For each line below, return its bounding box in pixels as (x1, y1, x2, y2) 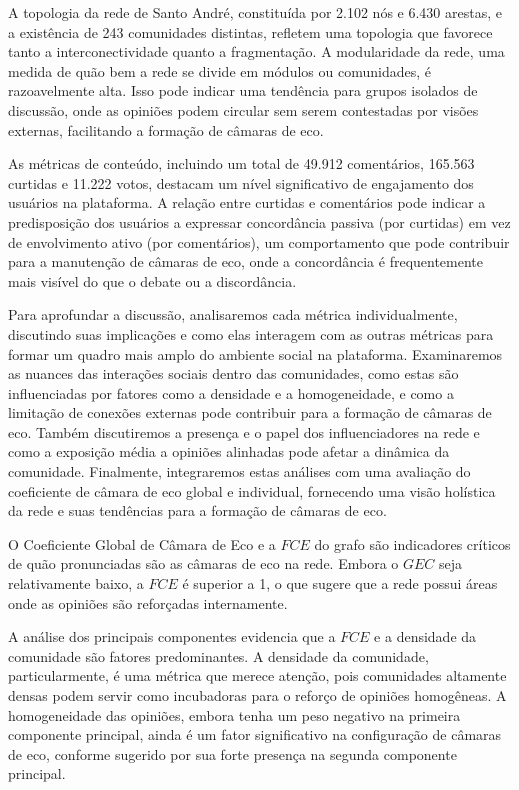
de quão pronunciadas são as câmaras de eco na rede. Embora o (8, 553, 399, 574)
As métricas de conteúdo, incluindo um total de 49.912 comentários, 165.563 (8, 153, 475, 174)
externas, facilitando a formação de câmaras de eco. (8, 119, 324, 140)
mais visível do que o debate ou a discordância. (8, 270, 297, 291)
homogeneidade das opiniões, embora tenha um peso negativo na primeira (8, 704, 461, 725)
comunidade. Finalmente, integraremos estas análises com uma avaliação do (8, 461, 471, 482)
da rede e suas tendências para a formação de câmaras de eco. (8, 500, 387, 521)
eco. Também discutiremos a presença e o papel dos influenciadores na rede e (8, 421, 480, 442)
